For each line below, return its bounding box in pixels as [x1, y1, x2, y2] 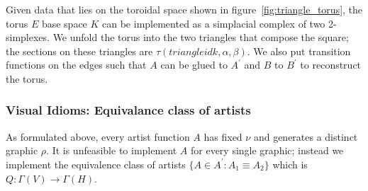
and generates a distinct [253, 129, 358, 144]
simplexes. [6, 30, 50, 45]
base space [41, 16, 87, 30]
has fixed [203, 129, 242, 144]
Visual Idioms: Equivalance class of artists [6, 101, 251, 119]
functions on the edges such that [6, 57, 147, 72]
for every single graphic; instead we [190, 143, 344, 158]
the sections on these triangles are [6, 43, 153, 58]
